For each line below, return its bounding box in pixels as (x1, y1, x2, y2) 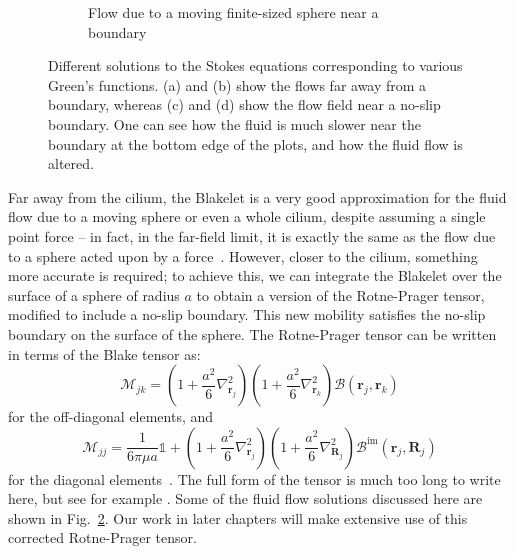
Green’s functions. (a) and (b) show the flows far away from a (48, 74, 427, 95)
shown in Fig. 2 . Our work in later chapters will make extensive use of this (8, 507, 468, 528)
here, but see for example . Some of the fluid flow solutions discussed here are (8, 488, 483, 509)
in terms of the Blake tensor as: (8, 343, 201, 364)
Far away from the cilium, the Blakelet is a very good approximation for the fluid (8, 186, 507, 207)
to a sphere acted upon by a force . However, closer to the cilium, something (8, 245, 478, 266)
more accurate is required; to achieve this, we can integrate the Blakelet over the (8, 265, 502, 286)
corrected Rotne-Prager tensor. (8, 527, 197, 548)
